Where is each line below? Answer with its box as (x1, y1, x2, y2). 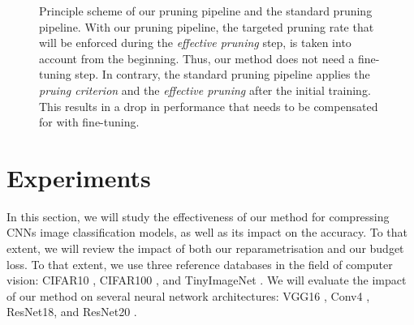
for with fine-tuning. (39, 113, 140, 130)
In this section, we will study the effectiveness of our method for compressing (6, 207, 390, 225)
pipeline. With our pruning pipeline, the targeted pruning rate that (39, 18, 374, 35)
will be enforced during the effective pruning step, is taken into (39, 34, 351, 51)
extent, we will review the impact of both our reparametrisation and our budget (6, 240, 404, 257)
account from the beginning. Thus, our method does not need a (39, 49, 355, 66)
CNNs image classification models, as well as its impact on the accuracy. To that (6, 224, 408, 241)
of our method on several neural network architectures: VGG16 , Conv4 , (6, 287, 370, 304)
